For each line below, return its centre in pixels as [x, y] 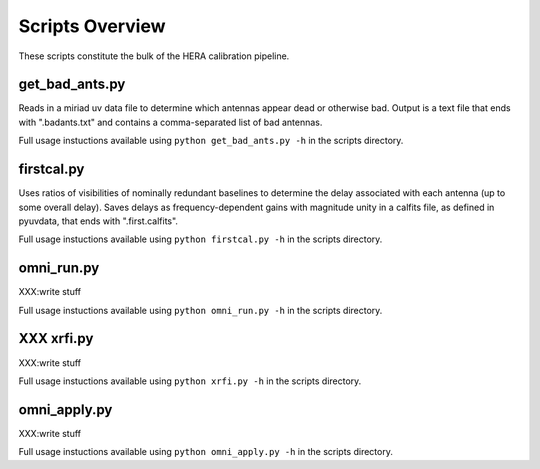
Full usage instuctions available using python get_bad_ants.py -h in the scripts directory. [211, 141]
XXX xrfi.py [56, 338]
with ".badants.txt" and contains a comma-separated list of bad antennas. [170, 122]
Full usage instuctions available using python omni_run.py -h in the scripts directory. [200, 310]
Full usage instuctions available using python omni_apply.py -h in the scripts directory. [206, 452]
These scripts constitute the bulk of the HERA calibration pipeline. [154, 56]
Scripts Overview [92, 26]
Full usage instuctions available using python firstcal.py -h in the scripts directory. [200, 239]
